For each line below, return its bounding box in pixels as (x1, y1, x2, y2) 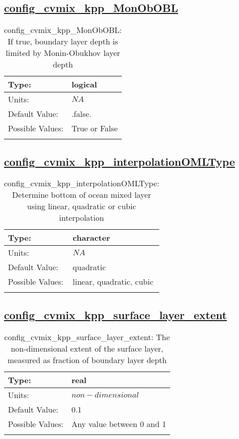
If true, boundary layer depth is (7, 35, 118, 47)
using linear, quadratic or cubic (27, 200, 136, 212)
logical (71, 78, 97, 90)
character (72, 232, 110, 244)
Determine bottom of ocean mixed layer (12, 189, 151, 201)
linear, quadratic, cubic (72, 276, 154, 288)
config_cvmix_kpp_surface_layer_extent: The (4, 331, 170, 343)
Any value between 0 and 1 (71, 418, 166, 430)
